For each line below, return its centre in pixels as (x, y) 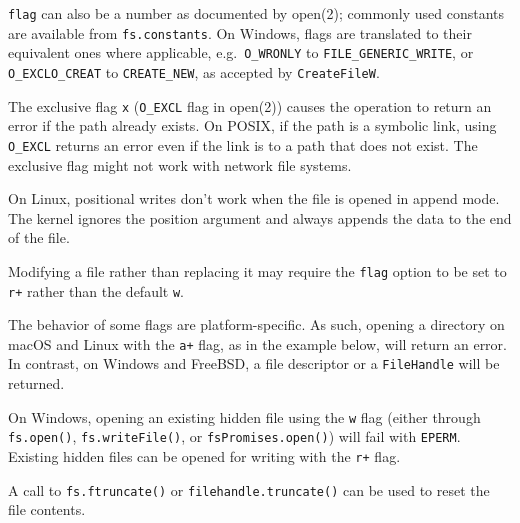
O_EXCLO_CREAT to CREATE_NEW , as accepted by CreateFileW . (194, 71)
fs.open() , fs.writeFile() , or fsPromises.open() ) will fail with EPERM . (234, 436)
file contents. (47, 509)
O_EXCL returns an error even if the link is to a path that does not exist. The (243, 144)
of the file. (39, 237)
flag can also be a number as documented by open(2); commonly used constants (256, 13)
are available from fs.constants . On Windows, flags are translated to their (240, 32)
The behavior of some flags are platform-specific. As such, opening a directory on (256, 324)
